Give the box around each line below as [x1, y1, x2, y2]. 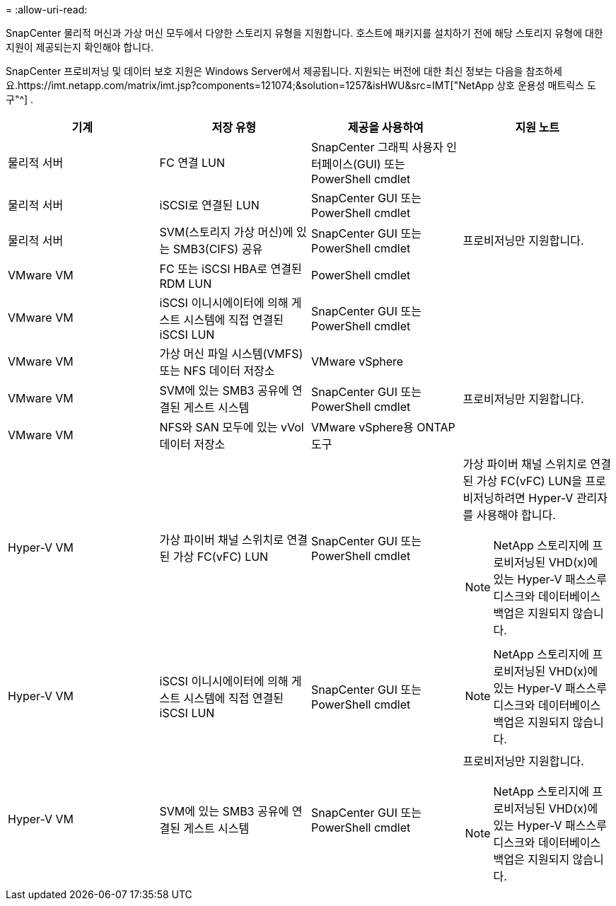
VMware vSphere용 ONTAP [311, 420, 455, 434]
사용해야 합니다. [476, 508, 556, 522]
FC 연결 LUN [159, 156, 226, 170]
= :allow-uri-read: [6, 4, 88, 16]
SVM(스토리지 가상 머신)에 [159, 225, 294, 239]
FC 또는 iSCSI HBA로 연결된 [159, 262, 302, 276]
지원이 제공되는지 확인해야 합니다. [6, 41, 154, 53]
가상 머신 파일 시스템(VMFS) [159, 347, 303, 361]
